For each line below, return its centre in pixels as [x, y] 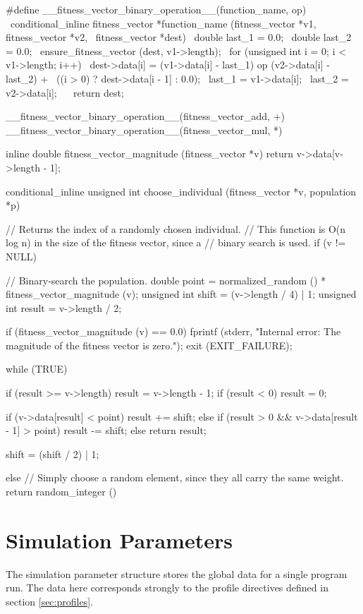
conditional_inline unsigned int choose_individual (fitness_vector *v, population [181, 191]
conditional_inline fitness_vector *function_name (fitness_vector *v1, [163, 23]
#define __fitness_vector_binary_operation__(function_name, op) [156, 9]
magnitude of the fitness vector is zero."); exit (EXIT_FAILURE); [149, 345]
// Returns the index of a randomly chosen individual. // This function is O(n [176, 228]
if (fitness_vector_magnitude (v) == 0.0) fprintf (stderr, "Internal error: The [173, 331]
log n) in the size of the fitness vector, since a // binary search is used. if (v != [176, 242]
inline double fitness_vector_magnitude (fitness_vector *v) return [150, 153]
